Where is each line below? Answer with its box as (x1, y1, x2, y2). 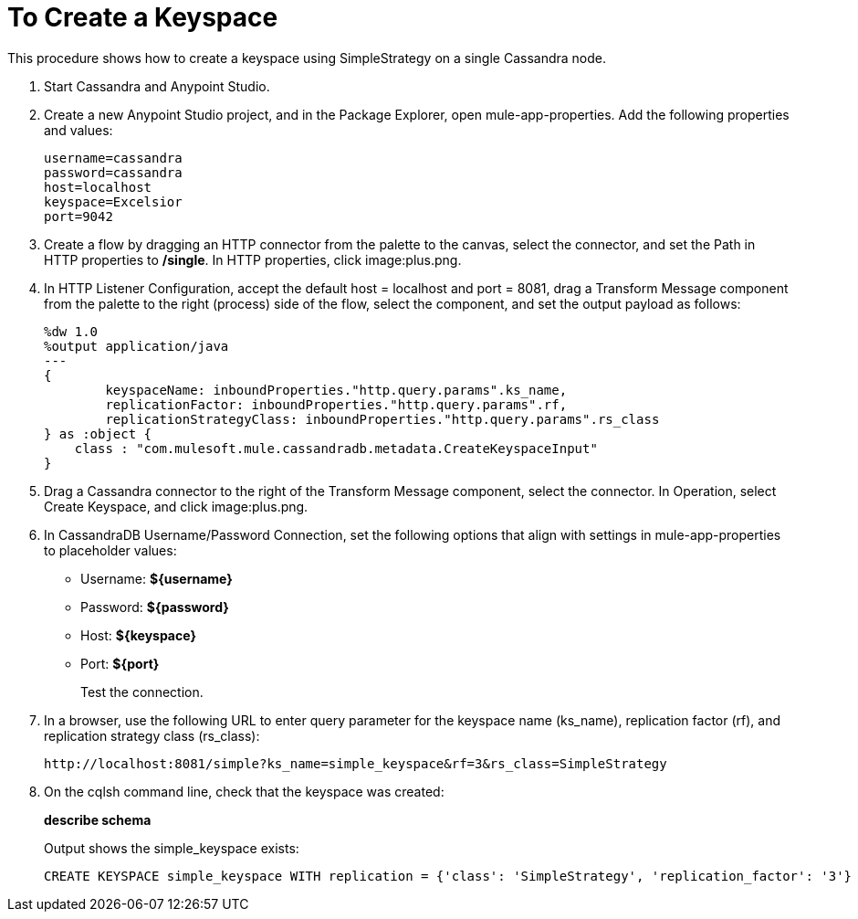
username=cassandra (44, 150, 183, 165)
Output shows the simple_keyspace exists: (44, 840, 299, 856)
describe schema (44, 811, 152, 828)
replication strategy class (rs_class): (44, 727, 260, 744)
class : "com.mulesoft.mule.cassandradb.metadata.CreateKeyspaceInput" (74, 440, 598, 456)
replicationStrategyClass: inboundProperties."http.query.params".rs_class (105, 411, 660, 427)
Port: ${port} (80, 655, 160, 671)
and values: (44, 121, 113, 138)
